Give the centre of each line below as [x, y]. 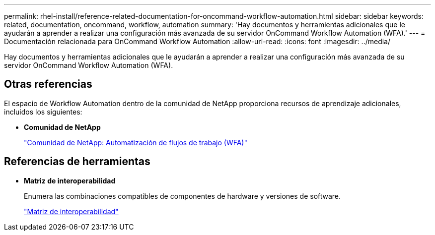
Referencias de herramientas [77, 162]
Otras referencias [48, 84]
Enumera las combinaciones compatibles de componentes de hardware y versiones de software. [182, 196]
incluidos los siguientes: [43, 112]
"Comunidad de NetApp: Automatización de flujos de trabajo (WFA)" [136, 142]
